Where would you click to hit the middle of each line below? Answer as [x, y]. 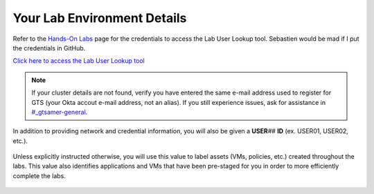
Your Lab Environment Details [100, 18]
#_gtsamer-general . [60, 112]
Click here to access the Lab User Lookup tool [79, 61]
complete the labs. [39, 175]
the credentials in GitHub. [49, 48]
